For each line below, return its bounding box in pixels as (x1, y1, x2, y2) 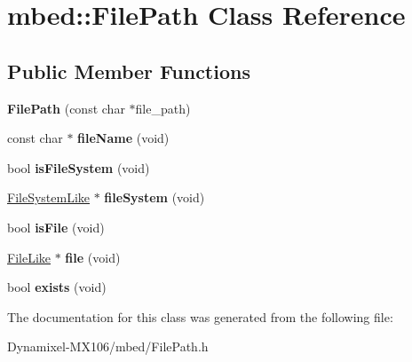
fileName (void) (77, 129, 170, 147)
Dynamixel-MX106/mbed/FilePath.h (7, 337, 209, 356)
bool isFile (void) (7, 217, 105, 236)
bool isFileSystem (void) (7, 158, 150, 177)
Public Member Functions (7, 57, 250, 84)
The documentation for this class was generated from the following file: (7, 307, 393, 326)
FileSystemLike (7, 188, 91, 207)
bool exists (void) (7, 278, 107, 296)
